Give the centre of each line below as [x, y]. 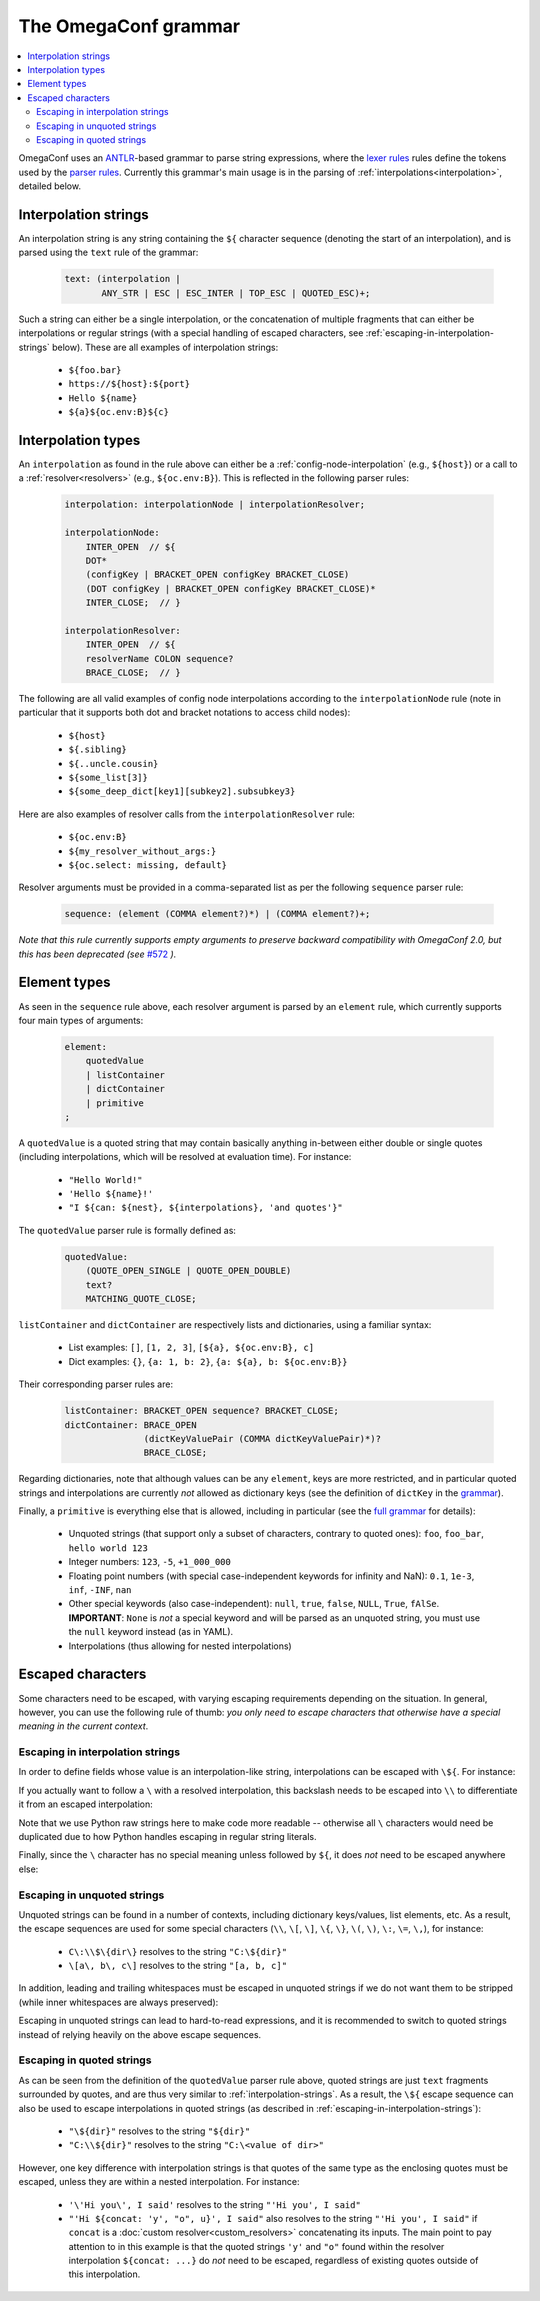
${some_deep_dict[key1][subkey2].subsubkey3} [182, 791]
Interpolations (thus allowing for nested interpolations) [180, 1646]
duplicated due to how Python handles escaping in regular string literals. [167, 1836]
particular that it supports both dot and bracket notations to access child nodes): [184, 712]
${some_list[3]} [108, 777]
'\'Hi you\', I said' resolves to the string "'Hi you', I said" [215, 2204]
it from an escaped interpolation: [86, 1804]
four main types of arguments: [81, 1020]
